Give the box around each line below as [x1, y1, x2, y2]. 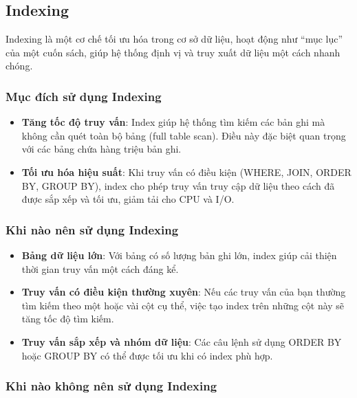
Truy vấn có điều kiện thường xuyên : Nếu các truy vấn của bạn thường [21, 285, 346, 299]
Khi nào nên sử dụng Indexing [6, 221, 179, 238]
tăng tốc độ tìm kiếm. [21, 311, 114, 326]
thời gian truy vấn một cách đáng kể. [21, 261, 179, 276]
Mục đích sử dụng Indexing [6, 87, 162, 104]
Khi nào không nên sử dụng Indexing [6, 377, 217, 395]
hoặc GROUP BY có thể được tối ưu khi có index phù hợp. [21, 348, 273, 362]
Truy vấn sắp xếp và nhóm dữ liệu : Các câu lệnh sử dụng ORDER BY [21, 334, 342, 349]
